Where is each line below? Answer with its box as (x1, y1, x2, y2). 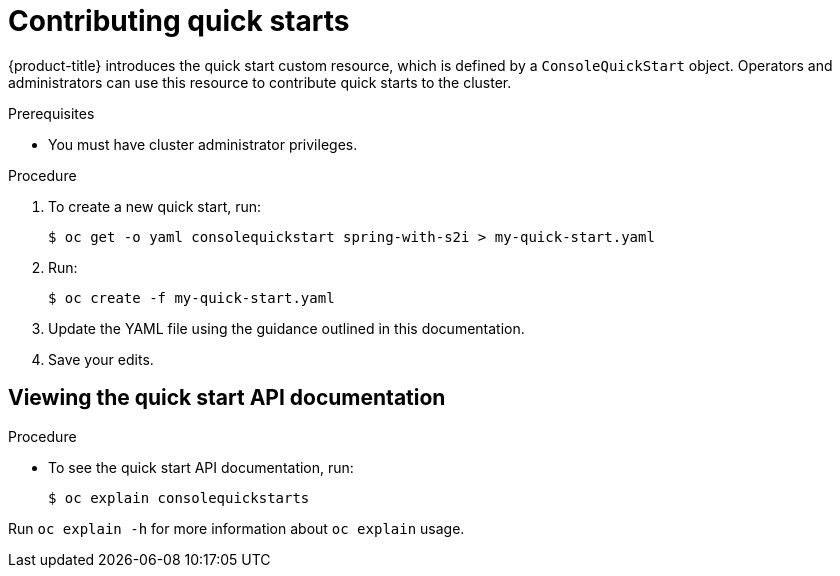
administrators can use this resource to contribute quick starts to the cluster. (8, 73, 512, 91)
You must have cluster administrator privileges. (48, 135, 358, 153)
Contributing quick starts (8, 4, 350, 38)
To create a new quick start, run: (48, 197, 262, 215)
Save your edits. (48, 350, 154, 368)
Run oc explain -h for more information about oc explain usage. (8, 519, 465, 537)
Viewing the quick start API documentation (8, 385, 446, 411)
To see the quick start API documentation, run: (48, 458, 354, 476)
